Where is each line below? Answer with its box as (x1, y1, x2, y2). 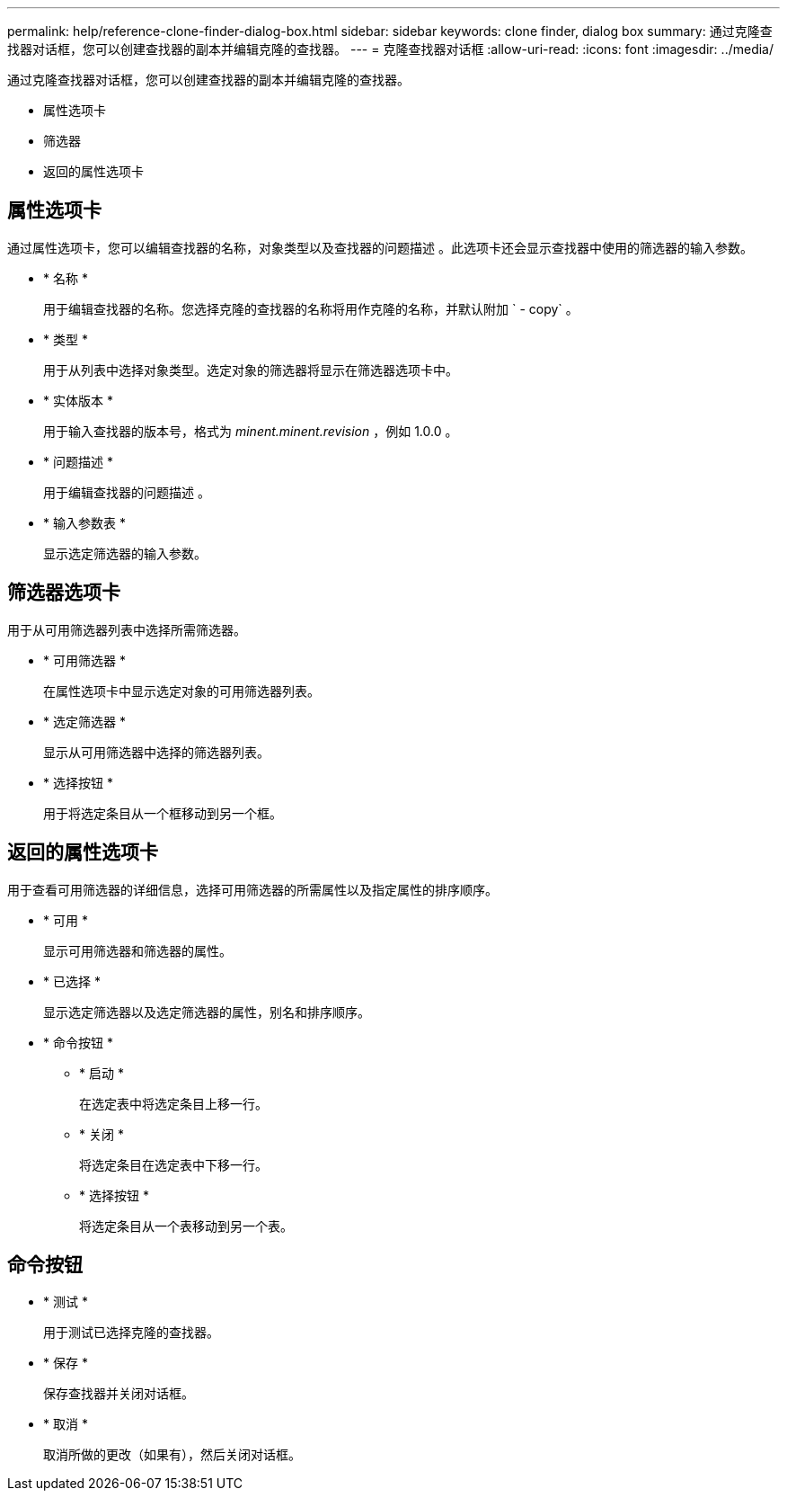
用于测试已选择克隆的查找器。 (43, 1324, 219, 1341)
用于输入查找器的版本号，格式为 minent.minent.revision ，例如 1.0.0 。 (43, 423, 458, 439)
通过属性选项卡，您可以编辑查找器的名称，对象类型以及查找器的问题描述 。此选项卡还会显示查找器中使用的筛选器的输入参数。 (7, 239, 753, 255)
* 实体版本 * (43, 392, 113, 408)
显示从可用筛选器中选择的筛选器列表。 (43, 744, 270, 760)
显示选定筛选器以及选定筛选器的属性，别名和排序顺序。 (43, 1003, 370, 1020)
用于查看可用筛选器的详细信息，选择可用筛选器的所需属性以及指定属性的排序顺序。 (7, 881, 498, 897)
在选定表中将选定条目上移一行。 (79, 1095, 268, 1111)
